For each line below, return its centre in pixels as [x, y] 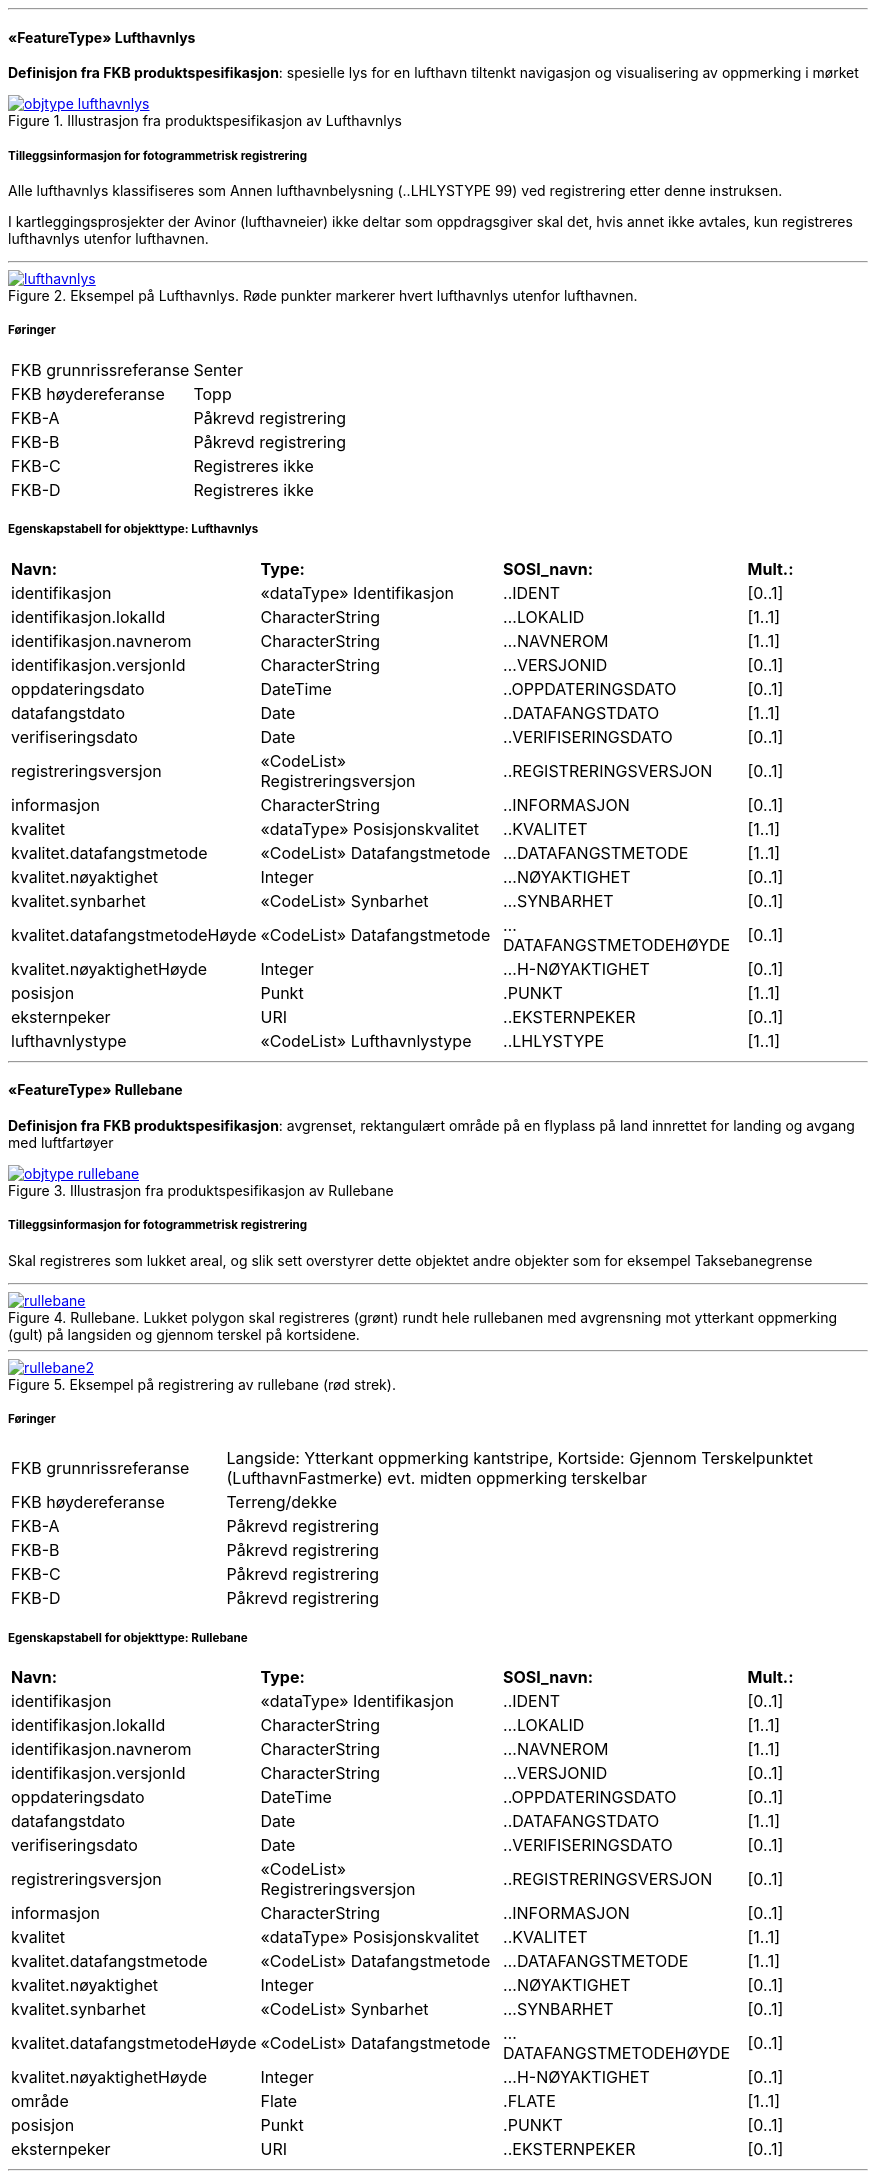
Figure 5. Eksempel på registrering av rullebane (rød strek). [202, 1384]
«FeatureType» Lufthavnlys [102, 37]
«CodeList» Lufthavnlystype [366, 1040]
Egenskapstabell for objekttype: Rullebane [128, 1637]
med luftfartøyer [61, 1142]
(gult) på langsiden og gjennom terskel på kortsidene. [184, 1334]
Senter [218, 369]
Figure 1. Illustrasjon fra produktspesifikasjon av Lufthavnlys [205, 121]
